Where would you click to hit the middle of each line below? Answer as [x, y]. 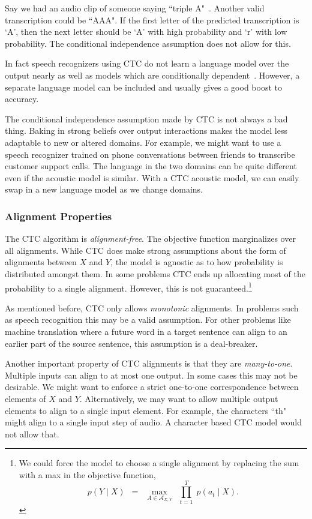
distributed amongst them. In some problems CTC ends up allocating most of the [155, 273]
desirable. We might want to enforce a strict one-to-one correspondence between [152, 387]
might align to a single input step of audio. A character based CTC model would [153, 422]
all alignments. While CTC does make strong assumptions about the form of [145, 250]
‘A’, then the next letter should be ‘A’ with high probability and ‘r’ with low [146, 31]
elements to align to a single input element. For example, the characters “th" [145, 410]
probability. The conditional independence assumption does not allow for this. [148, 43]
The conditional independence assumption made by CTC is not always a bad [146, 118]
